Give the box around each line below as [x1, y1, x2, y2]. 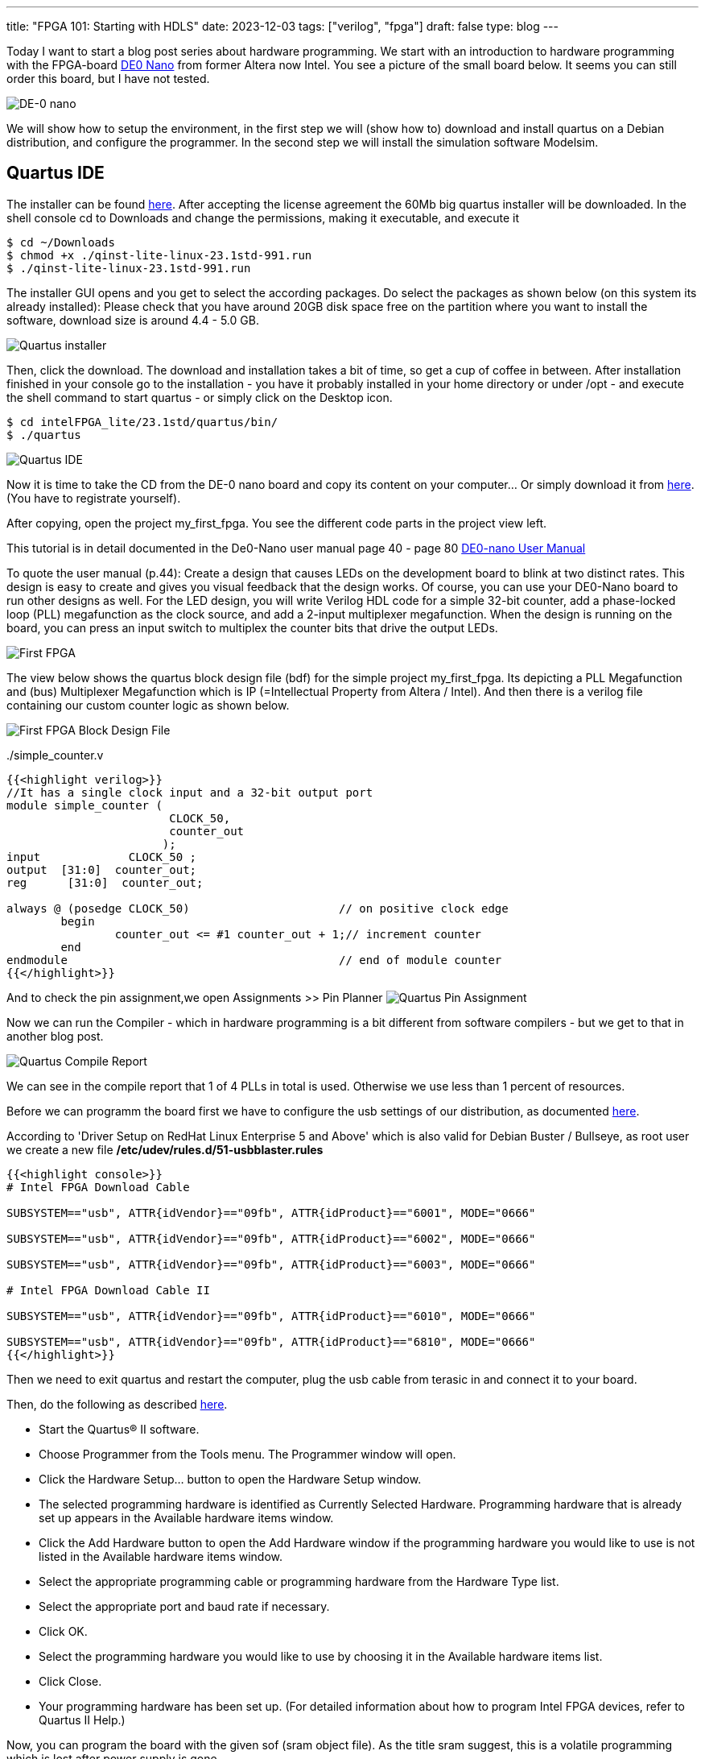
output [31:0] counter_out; [6, 863, 197, 876]
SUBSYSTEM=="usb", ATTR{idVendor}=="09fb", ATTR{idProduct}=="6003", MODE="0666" [6, 1257, 536, 1271]
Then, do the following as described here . [6, 1397, 228, 1411]
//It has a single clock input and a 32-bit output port [6, 785, 373, 799]
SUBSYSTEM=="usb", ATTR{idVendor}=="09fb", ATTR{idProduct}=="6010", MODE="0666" [6, 1309, 536, 1322]
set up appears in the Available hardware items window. [39, 1510, 334, 1525]
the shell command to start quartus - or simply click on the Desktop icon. [6, 390, 393, 404]
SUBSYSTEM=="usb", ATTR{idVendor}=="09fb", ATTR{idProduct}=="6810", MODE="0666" [6, 1335, 536, 1348]
